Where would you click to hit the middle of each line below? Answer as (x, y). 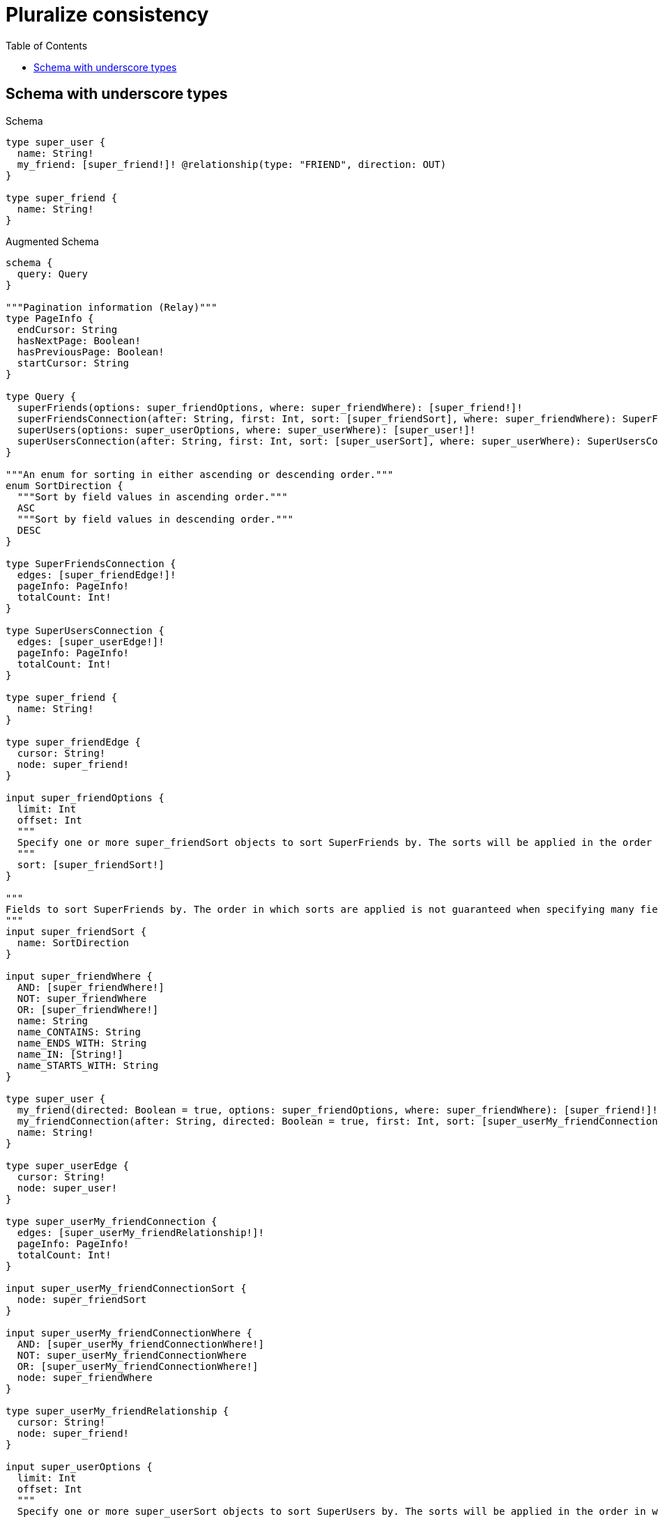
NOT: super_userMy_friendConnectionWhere (132, 1355)
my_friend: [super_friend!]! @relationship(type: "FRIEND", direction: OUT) (232, 164)
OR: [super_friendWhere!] (88, 1009)
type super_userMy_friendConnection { (112, 1221)
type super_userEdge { (68, 1165)
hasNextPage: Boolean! (79, 340)
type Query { (41, 396)
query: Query (53, 273)
